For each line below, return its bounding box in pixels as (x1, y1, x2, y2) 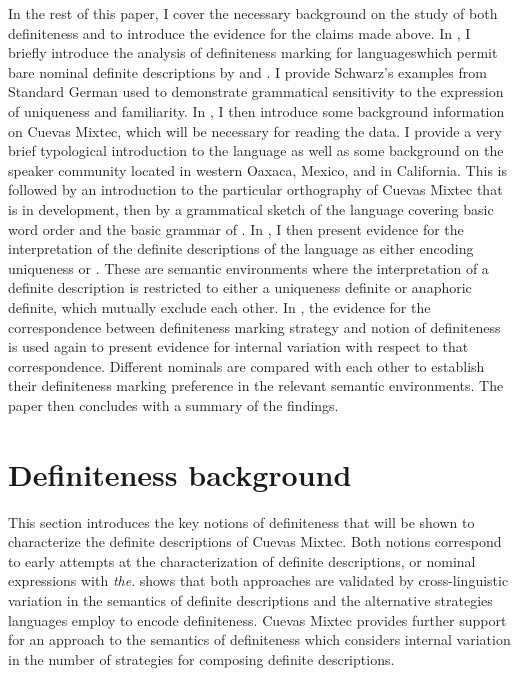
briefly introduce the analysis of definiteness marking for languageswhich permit (8, 42, 498, 63)
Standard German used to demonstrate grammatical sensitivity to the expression (8, 81, 504, 102)
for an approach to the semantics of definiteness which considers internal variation (8, 629, 511, 650)
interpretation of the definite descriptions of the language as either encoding (8, 238, 474, 259)
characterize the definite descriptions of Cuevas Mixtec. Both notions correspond (8, 531, 502, 552)
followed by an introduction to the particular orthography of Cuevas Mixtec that (8, 179, 503, 200)
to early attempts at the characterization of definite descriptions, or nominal (8, 550, 476, 571)
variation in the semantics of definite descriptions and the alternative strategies (8, 589, 493, 610)
